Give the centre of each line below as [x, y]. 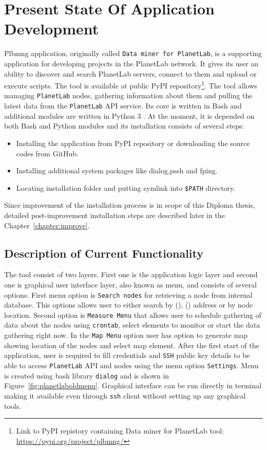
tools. [13, 406]
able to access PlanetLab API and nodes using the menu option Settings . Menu [131, 365]
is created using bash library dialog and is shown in [87, 375]
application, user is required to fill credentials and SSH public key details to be [127, 355]
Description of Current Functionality [104, 253]
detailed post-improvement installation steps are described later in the [115, 215]
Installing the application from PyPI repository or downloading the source [133, 143]
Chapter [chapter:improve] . [47, 225]
